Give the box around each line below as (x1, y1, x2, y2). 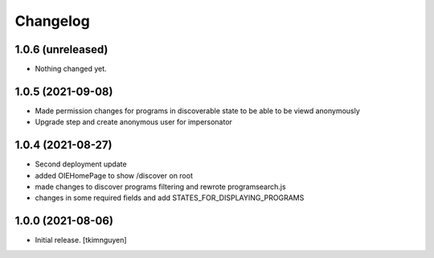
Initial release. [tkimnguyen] (35, 235, 128, 245)
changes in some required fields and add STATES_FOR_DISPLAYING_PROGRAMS (35, 193, 305, 203)
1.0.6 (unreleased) (14, 43, 108, 56)
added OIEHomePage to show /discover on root (35, 170, 193, 180)
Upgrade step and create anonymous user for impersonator (35, 117, 233, 127)
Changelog (14, 12, 90, 30)
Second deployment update (35, 159, 128, 169)
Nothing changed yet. (35, 64, 108, 74)
